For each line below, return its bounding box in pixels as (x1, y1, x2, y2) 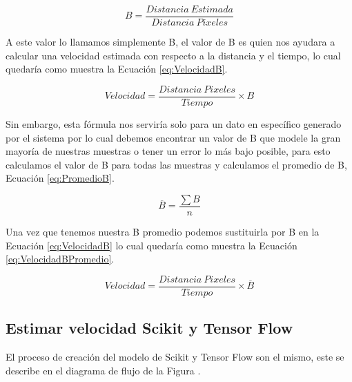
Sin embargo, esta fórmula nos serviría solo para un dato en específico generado (6, 116, 342, 131)
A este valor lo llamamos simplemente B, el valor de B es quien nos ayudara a (6, 35, 335, 49)
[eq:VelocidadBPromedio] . (6, 251, 115, 266)
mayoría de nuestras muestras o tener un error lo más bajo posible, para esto (6, 144, 331, 158)
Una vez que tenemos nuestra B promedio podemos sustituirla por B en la (6, 224, 320, 238)
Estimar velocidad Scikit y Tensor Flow (6, 317, 293, 338)
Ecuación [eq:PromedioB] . (6, 171, 115, 185)
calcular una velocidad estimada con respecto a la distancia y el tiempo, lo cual (6, 48, 341, 62)
